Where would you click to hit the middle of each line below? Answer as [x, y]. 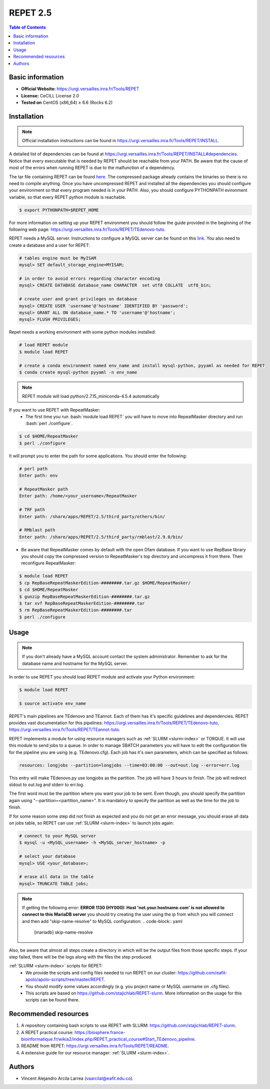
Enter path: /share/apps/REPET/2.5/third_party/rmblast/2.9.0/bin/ [101, 537]
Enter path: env [39, 476]
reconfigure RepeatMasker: [49, 563]
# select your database [48, 856]
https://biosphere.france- [100, 1032]
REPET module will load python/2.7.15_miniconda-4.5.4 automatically [91, 396]
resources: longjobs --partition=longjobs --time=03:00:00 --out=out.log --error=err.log [129, 765]
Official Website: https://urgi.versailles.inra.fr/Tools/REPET [80, 89]
